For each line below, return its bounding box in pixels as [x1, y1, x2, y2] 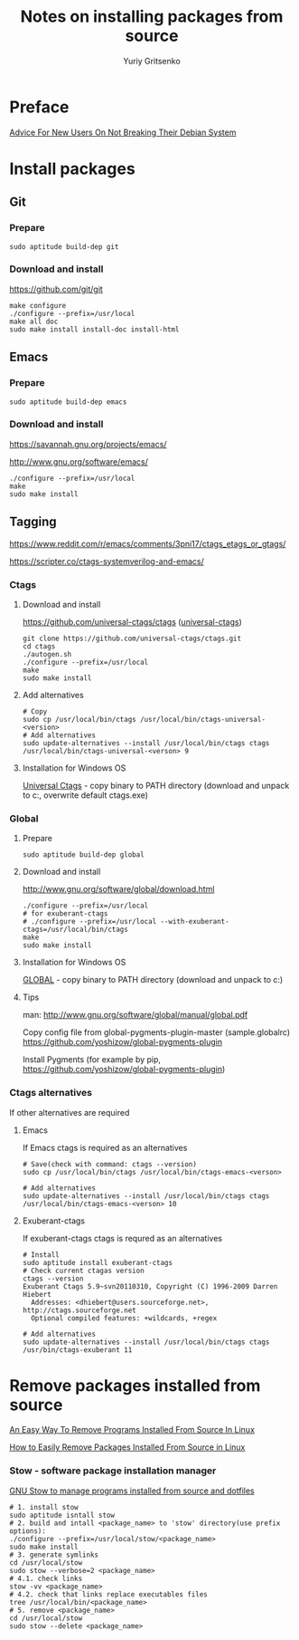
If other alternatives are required [9, 1107, 130, 1117]
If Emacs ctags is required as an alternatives [22, 1142, 188, 1153]
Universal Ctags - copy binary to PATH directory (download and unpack [22, 780, 290, 791]
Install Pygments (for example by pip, [22, 1054, 161, 1065]
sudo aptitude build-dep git [9, 242, 119, 251]
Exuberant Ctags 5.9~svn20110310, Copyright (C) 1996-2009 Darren [22, 1281, 278, 1291]
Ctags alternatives [9, 1087, 93, 1099]
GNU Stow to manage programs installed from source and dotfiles [9, 1485, 255, 1496]
